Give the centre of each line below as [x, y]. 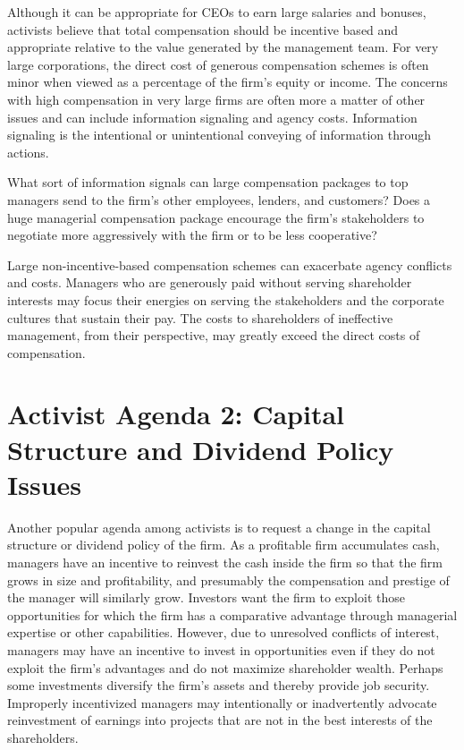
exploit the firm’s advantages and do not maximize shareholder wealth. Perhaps [225, 667]
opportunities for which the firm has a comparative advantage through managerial [232, 614]
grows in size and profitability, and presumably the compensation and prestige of [228, 580]
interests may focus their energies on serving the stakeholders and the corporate [226, 299]
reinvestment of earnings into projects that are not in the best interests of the [220, 720]
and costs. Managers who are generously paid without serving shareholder [210, 282]
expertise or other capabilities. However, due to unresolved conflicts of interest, [224, 632]
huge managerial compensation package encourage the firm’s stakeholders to [216, 217]
